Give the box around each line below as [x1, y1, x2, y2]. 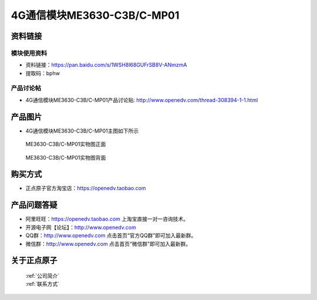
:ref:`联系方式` [25, 281, 60, 288]
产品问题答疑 [11, 200, 58, 210]
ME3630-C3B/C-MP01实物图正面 [25, 141, 106, 148]
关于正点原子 [11, 255, 58, 265]
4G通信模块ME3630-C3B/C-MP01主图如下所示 [25, 127, 139, 134]
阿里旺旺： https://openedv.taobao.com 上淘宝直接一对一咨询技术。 [25, 215, 189, 223]
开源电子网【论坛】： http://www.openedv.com [25, 224, 136, 231]
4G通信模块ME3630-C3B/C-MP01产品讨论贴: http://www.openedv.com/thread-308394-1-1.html [25, 96, 258, 103]
